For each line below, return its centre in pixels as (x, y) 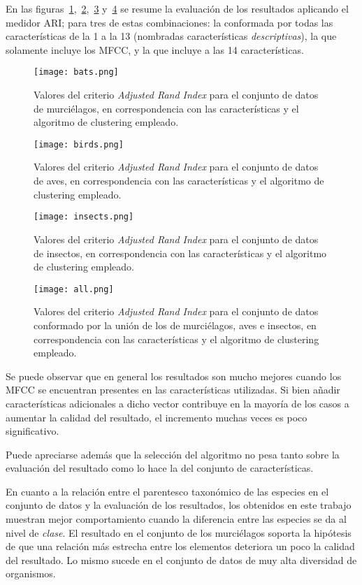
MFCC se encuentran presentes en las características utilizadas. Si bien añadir (173, 390)
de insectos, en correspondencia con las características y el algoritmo (180, 253)
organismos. (31, 573)
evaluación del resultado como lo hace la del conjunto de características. (160, 468)
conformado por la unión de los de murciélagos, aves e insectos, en (175, 325)
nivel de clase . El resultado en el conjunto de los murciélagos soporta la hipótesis (179, 532)
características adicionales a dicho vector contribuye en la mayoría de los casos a (178, 403)
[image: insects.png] (84, 217)
